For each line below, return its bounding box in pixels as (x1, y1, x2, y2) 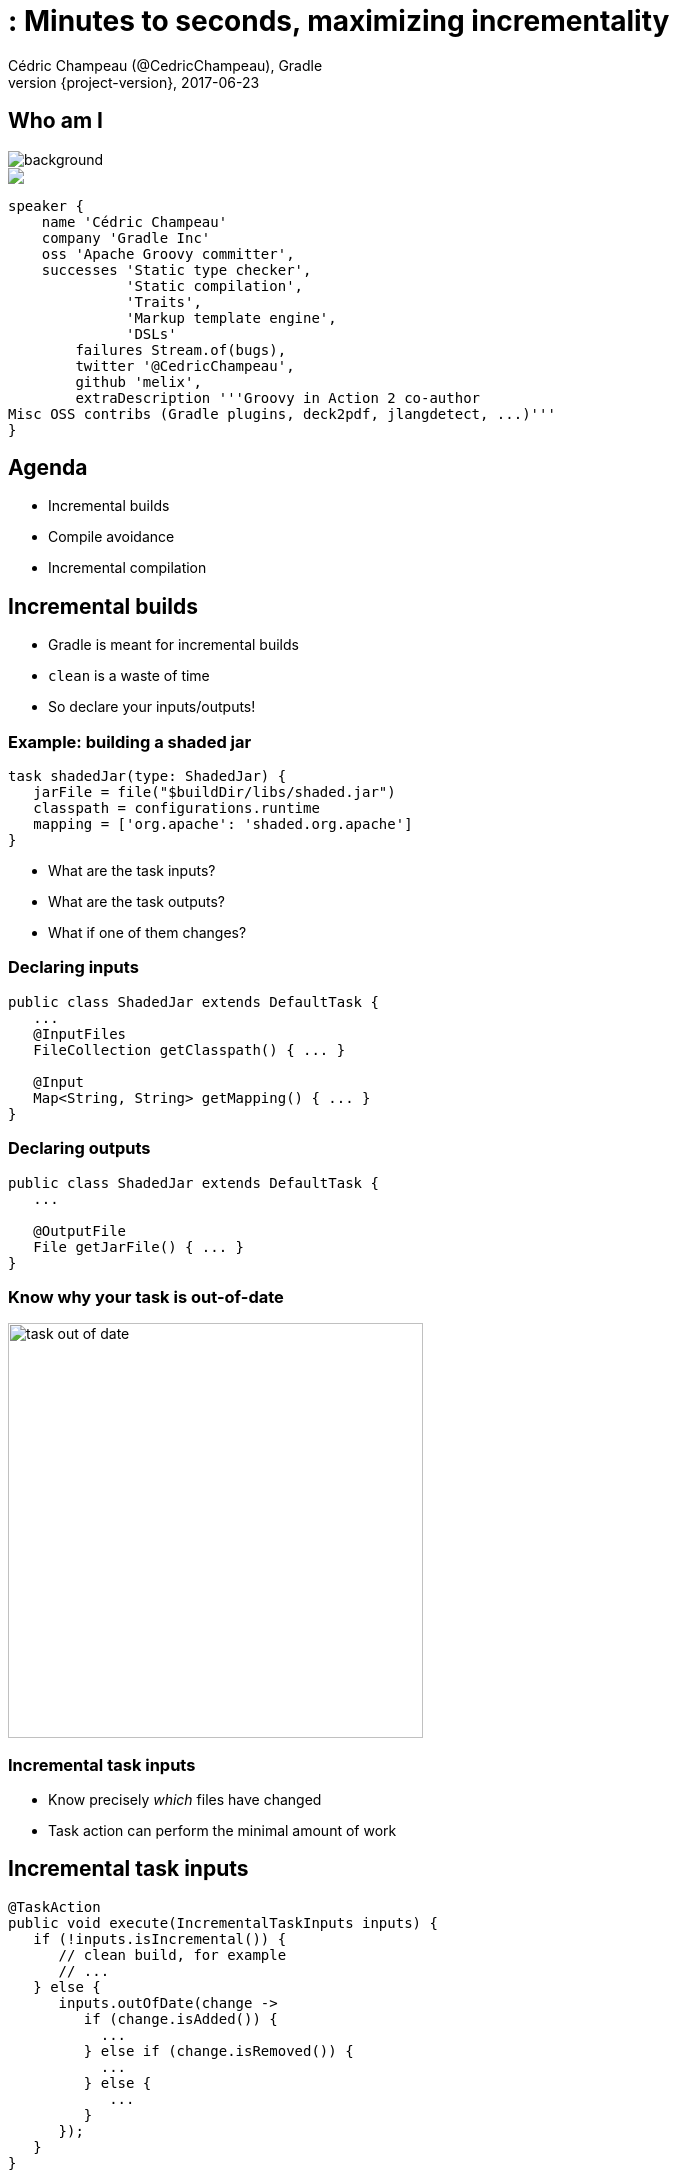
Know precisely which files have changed (48, 1791, 322, 1809)
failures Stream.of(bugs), (75, 341, 287, 358)
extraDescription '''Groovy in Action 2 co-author (75, 389, 481, 406)
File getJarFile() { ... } (33, 1238, 245, 1255)
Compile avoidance (48, 528, 175, 546)
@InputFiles (33, 1025, 127, 1042)
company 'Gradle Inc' (41, 229, 211, 246)
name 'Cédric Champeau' (41, 213, 228, 230)
